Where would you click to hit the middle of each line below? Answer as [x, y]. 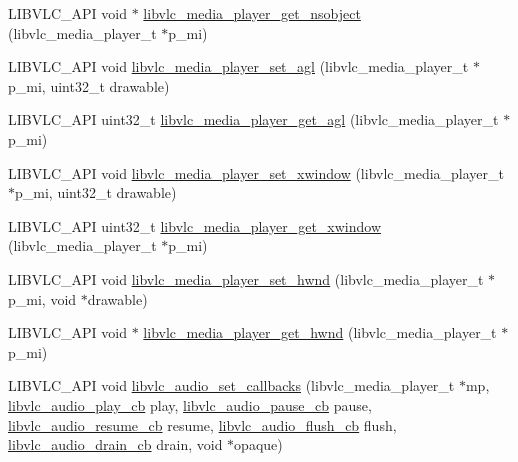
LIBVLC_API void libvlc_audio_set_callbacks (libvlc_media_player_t [231, 385]
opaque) [258, 444]
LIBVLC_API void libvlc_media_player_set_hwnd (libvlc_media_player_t [246, 278]
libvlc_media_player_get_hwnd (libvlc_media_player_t [320, 332]
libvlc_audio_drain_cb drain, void [115, 444]
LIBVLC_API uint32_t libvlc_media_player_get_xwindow [195, 225]
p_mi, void [42, 298]
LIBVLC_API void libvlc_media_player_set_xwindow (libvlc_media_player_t [256, 172]
